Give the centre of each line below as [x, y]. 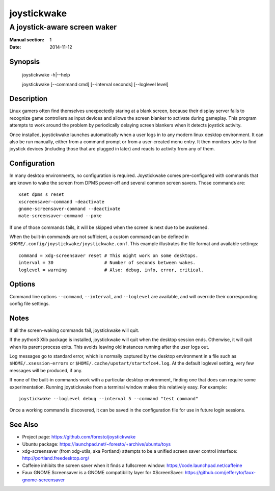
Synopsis [25, 61]
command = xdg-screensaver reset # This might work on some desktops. [108, 255]
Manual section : [27, 40]
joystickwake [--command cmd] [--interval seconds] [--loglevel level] [95, 84]
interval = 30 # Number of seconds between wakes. [107, 263]
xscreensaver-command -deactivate [61, 202]
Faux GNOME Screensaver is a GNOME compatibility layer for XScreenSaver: [103, 473]
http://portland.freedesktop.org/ [56, 458]
